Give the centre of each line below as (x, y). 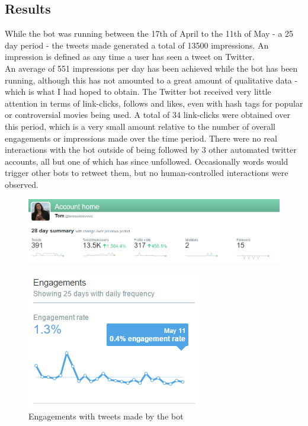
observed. (22, 184)
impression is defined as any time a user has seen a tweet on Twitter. (130, 57)
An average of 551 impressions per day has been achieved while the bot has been (151, 68)
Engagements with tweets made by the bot (106, 416)
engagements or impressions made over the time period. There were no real (141, 138)
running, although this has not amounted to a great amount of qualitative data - (151, 80)
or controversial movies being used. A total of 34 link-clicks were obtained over (147, 115)
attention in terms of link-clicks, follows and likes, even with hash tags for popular (154, 103)
